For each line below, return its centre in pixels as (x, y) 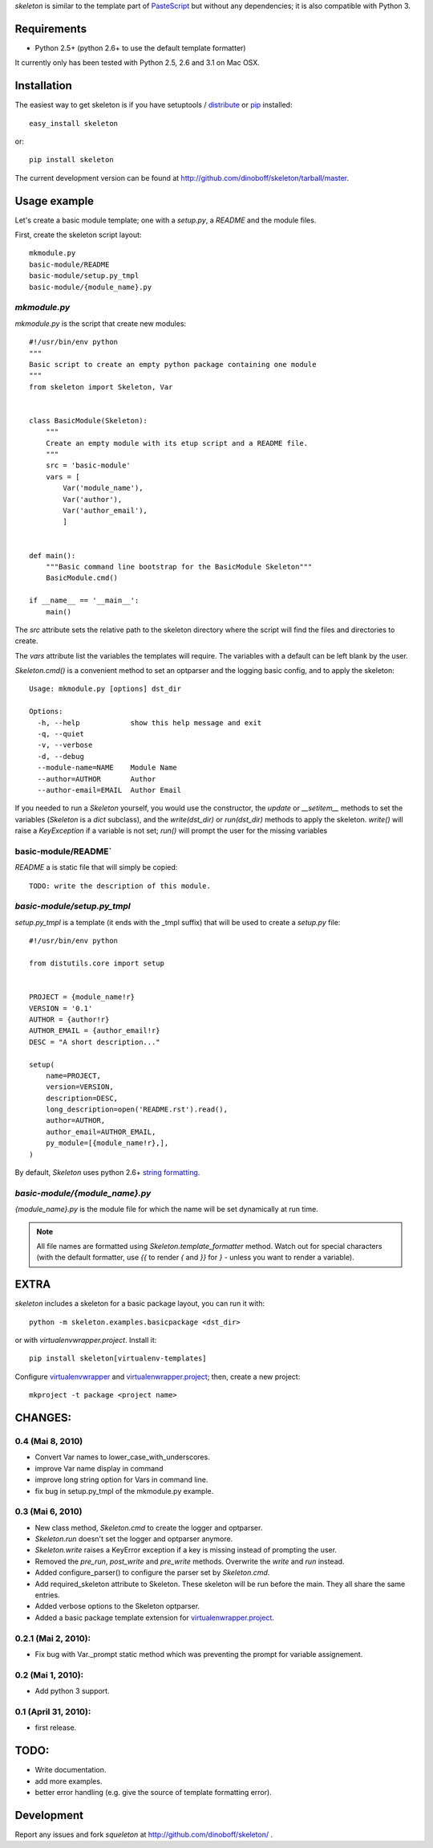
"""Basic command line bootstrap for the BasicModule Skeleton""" (179, 567)
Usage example (55, 201)
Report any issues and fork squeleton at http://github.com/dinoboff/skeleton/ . (144, 1834)
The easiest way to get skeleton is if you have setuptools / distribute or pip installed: (154, 105)
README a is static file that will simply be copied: (96, 867)
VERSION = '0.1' (61, 1008)
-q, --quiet (61, 734)
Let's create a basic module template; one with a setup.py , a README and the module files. (166, 220)
